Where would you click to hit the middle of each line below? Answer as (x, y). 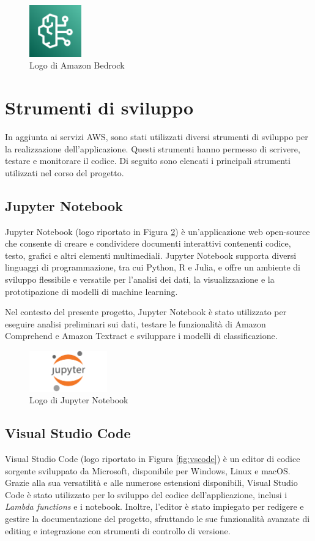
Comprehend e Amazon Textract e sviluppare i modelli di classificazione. (141, 336)
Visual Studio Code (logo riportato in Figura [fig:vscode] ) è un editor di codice (153, 459)
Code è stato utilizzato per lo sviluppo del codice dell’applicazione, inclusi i (146, 494)
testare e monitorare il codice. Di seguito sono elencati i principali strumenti (148, 161)
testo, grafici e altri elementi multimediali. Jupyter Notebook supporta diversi (151, 255)
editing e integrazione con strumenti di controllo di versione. (118, 530)
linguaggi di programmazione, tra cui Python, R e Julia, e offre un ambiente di (153, 267)
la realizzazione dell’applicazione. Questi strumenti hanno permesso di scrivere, (153, 148)
